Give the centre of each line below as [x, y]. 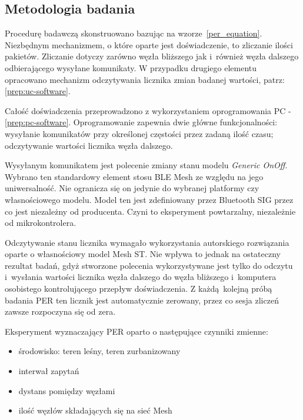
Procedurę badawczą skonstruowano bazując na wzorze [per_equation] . [134, 33]
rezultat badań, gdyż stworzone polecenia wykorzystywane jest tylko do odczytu [149, 265]
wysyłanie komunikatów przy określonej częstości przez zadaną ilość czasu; [139, 133]
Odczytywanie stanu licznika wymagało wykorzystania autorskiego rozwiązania [147, 242]
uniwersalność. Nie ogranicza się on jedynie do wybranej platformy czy [132, 188]
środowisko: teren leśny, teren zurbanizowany [99, 351]
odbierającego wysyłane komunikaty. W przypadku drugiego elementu [131, 67]
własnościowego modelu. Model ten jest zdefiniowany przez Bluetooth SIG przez [149, 199]
